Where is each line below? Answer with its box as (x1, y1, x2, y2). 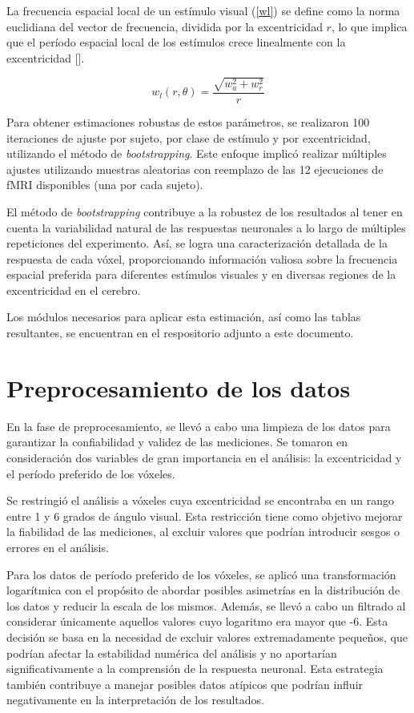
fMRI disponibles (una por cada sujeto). (6, 176, 203, 193)
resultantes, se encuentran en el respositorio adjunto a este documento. (6, 324, 354, 341)
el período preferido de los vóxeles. (6, 465, 175, 481)
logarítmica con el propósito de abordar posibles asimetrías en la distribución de (6, 582, 400, 598)
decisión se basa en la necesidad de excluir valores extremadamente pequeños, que (6, 628, 408, 645)
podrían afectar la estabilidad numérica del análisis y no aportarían (6, 644, 337, 661)
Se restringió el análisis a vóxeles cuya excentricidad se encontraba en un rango (6, 492, 394, 509)
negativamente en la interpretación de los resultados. (6, 691, 264, 708)
